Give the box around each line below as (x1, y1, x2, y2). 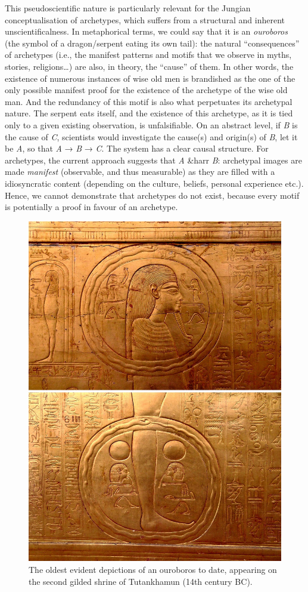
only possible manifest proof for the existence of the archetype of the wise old (5, 84, 288, 96)
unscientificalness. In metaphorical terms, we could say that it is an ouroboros (5, 25, 288, 38)
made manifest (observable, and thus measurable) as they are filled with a (5, 165, 275, 178)
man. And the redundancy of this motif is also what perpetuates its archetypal (5, 95, 293, 107)
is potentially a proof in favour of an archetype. (5, 201, 178, 213)
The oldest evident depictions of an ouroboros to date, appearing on (29, 563, 277, 576)
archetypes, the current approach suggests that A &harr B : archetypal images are (5, 153, 302, 166)
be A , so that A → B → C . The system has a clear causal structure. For (5, 142, 269, 155)
